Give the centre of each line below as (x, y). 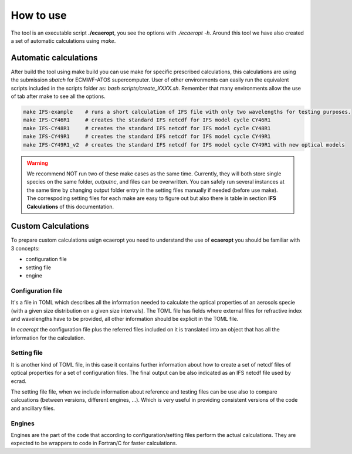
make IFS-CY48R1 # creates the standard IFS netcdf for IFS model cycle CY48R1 (147, 128)
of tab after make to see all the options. (58, 96)
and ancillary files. (33, 408)
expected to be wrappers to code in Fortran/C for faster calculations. (94, 443)
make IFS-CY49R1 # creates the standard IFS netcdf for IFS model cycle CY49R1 (147, 137)
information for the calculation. (48, 338)
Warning (37, 163)
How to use (39, 15)
